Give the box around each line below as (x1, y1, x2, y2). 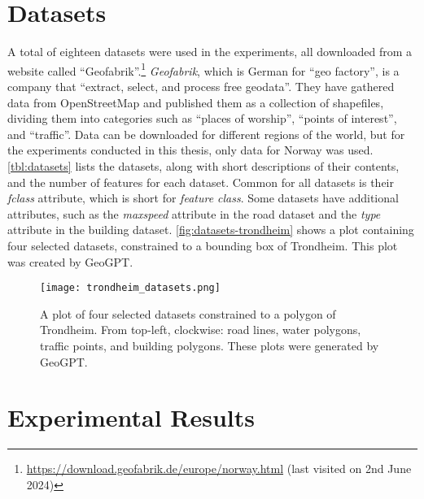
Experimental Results (7, 401, 255, 434)
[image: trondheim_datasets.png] (40, 282, 221, 294)
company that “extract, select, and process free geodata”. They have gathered (7, 77, 395, 94)
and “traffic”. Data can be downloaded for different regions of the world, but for (7, 125, 405, 142)
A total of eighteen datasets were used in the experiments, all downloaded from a (7, 43, 412, 60)
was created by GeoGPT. (7, 253, 133, 270)
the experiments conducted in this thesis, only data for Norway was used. (7, 141, 374, 158)
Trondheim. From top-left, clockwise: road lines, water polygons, (40, 321, 361, 338)
